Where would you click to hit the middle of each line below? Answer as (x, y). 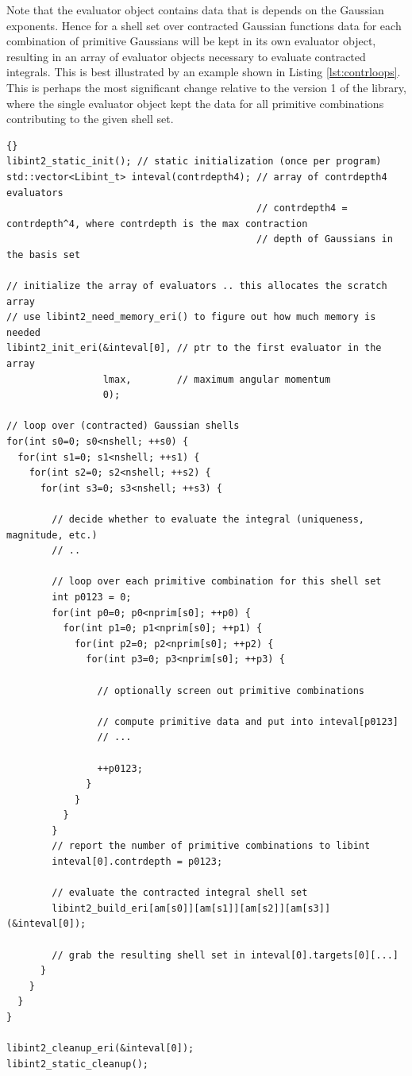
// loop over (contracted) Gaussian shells (123, 426)
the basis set (44, 255)
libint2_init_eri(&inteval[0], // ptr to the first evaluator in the (194, 348)
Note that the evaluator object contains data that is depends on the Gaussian (195, 10)
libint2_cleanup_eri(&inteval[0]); (100, 1049)
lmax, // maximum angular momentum (217, 379)
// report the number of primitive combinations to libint (211, 846)
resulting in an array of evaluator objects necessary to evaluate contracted (186, 56)
